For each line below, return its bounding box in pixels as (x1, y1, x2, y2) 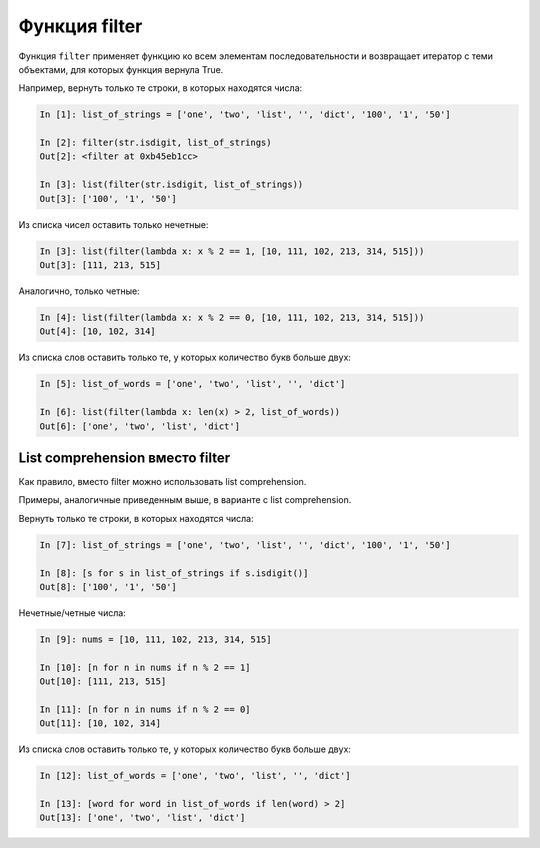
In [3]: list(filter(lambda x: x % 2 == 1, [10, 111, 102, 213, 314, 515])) (39, 245, 425, 257)
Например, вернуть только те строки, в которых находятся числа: (18, 82, 303, 94)
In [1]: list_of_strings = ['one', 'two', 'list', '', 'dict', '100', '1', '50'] (39, 109, 452, 120)
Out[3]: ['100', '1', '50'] (39, 193, 177, 204)
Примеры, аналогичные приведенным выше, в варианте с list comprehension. (18, 494, 352, 506)
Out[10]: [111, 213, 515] (39, 676, 167, 687)
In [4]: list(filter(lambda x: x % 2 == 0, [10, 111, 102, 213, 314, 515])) (39, 311, 425, 323)
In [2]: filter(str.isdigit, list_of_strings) (39, 137, 272, 149)
